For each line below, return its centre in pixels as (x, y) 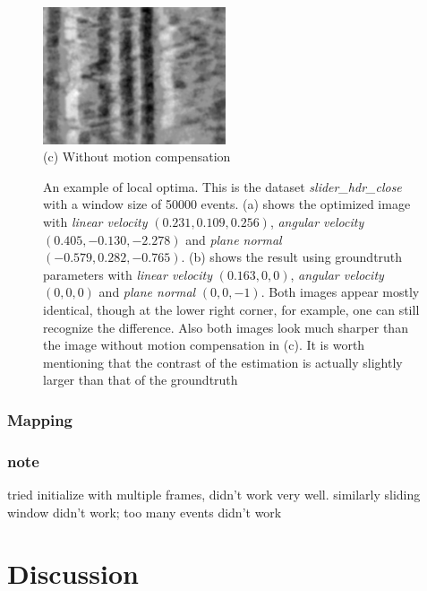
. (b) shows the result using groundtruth (292, 257)
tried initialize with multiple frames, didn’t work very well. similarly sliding (214, 494)
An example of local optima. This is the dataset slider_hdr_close (222, 186)
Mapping (40, 419)
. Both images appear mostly (340, 292)
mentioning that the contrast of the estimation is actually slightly (223, 362)
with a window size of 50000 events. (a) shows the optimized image (227, 204)
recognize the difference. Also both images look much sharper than (226, 327)
